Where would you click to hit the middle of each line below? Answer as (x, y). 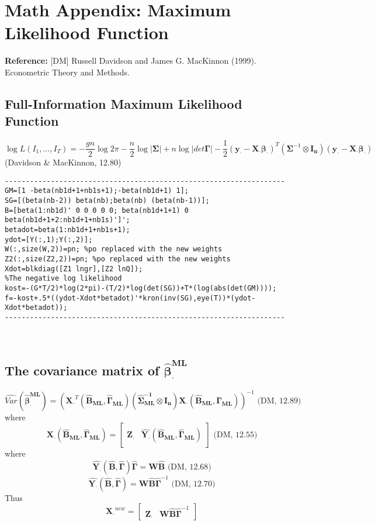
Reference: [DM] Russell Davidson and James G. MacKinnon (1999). (131, 61)
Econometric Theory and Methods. (67, 72)
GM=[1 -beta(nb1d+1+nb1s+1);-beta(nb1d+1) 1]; (97, 191)
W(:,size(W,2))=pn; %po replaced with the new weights (114, 249)
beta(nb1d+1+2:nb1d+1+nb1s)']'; (67, 220)
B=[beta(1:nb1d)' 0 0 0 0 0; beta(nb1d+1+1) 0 (97, 210)
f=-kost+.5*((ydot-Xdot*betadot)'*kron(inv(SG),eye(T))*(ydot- (130, 298)
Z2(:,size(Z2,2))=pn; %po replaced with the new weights (118, 259)
